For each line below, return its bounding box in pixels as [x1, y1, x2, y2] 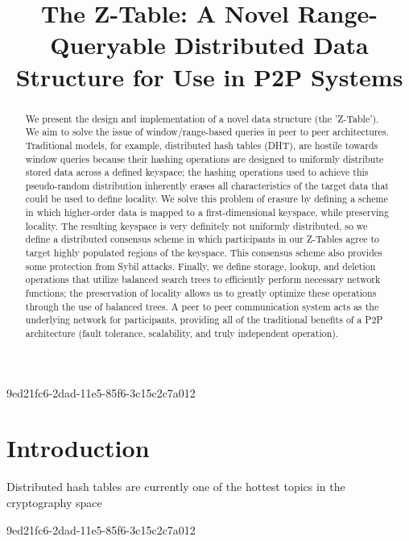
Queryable [50, 28, 166, 61]
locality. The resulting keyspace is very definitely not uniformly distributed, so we [25, 218, 368, 232]
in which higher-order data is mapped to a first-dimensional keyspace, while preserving [25, 206, 389, 219]
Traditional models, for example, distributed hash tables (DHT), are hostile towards [25, 138, 378, 152]
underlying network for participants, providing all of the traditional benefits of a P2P [25, 313, 383, 327]
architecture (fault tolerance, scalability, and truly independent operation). [25, 327, 339, 340]
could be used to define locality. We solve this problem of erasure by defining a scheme [25, 192, 388, 206]
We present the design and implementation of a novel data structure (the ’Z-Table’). [25, 111, 379, 125]
